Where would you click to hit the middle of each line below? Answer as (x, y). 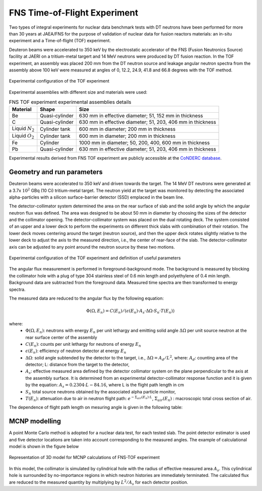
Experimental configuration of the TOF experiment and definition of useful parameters (95, 258)
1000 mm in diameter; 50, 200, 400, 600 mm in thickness (144, 143)
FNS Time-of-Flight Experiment (74, 13)
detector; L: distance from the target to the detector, (77, 365)
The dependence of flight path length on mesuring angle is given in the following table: (96, 407)
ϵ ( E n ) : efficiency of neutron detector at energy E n (76, 351)
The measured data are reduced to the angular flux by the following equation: (86, 298)
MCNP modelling (35, 421)
